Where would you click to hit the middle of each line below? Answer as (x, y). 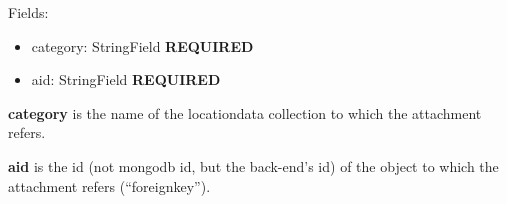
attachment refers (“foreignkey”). (109, 185)
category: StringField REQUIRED (142, 45)
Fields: (28, 12)
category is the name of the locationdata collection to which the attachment (245, 112)
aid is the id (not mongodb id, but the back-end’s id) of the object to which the (253, 165)
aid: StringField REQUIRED (126, 79)
